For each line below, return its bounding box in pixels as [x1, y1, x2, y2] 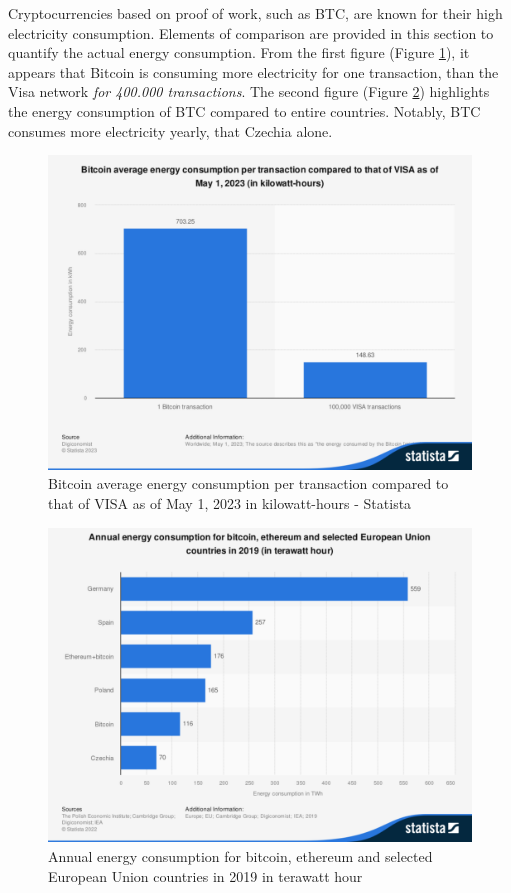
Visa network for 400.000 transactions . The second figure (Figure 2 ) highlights [8, 81, 490, 102]
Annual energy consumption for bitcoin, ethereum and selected [48, 845, 433, 866]
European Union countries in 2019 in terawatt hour [48, 865, 363, 886]
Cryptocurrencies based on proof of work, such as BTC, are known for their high [8, 3, 503, 23]
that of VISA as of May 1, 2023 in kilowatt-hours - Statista [48, 493, 412, 514]
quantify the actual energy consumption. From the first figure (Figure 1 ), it [8, 42, 470, 63]
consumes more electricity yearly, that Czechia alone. [8, 120, 333, 141]
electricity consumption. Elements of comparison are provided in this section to [8, 22, 494, 43]
